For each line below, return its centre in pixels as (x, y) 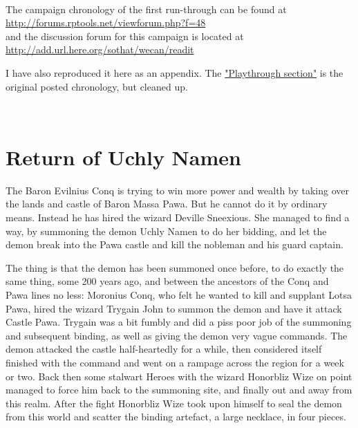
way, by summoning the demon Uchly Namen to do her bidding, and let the (166, 231)
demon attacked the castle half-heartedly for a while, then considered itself (164, 349)
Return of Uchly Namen (123, 157)
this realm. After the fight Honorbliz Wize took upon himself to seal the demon (174, 403)
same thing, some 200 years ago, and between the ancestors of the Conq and (167, 281)
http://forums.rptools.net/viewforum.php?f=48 (106, 22)
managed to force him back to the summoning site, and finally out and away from (179, 390)
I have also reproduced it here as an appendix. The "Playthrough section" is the (175, 72)
